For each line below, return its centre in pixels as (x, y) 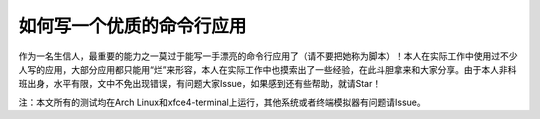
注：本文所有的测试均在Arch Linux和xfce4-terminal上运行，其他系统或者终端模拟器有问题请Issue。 (222, 102)
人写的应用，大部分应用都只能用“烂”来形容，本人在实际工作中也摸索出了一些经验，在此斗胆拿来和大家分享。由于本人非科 (267, 69)
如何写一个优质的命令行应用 (132, 26)
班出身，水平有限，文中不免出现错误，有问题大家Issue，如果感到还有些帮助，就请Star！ (200, 84)
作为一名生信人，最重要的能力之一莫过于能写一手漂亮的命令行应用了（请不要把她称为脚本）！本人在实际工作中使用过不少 (268, 56)
